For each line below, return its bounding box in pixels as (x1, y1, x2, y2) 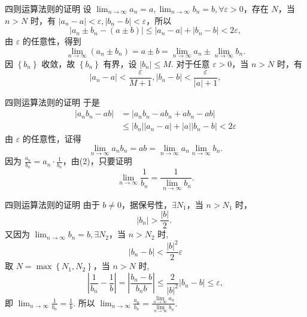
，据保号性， (121, 198, 172, 210)
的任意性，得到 (22, 35, 81, 47)
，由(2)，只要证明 (62, 155, 132, 167)
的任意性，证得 (22, 132, 81, 145)
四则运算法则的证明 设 (5, 2, 92, 14)
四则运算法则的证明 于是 (5, 95, 100, 108)
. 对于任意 (171, 58, 210, 70)
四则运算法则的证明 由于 (5, 198, 100, 210)
